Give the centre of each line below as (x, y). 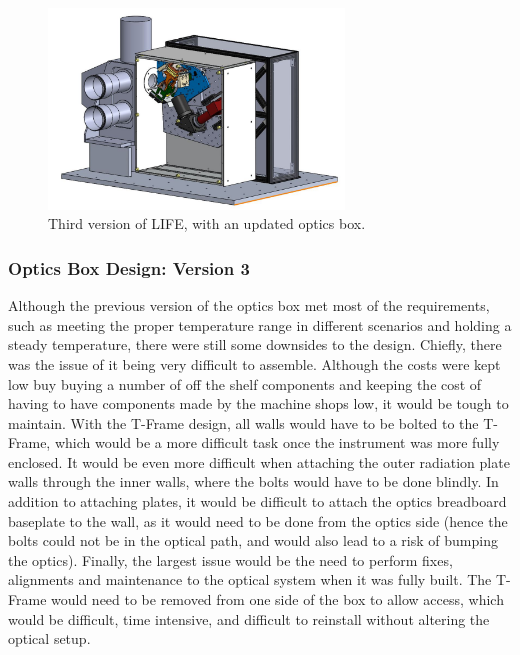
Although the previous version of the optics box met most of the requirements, (249, 305)
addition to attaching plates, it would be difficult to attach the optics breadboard (257, 501)
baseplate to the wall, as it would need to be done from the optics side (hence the (258, 520)
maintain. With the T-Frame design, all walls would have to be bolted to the (243, 422)
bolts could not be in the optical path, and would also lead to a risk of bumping (253, 540)
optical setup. (49, 638)
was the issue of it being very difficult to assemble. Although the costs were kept (254, 363)
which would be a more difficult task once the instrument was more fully (277, 442)
